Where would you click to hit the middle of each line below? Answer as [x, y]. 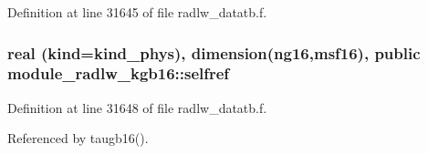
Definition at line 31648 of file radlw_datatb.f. [137, 107]
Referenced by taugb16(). [78, 138]
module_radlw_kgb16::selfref [119, 73]
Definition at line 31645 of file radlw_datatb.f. [137, 12]
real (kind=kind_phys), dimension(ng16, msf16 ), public [214, 52]
